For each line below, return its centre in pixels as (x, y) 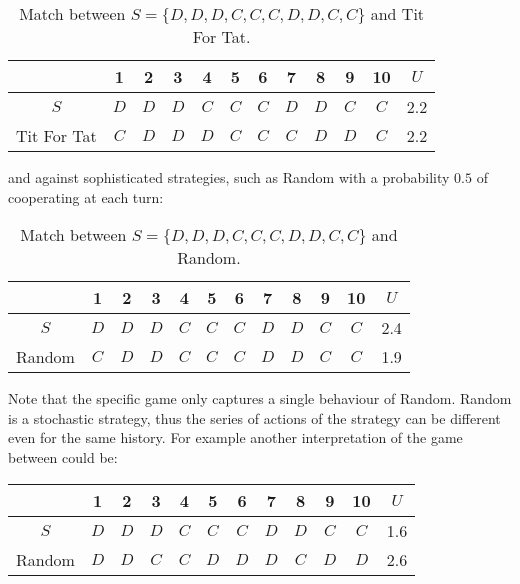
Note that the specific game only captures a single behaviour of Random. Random (260, 398)
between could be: (63, 456)
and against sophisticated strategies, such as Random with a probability (229, 177)
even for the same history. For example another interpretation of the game (235, 437)
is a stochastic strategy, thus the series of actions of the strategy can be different (254, 417)
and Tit (397, 13)
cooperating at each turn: (86, 196)
